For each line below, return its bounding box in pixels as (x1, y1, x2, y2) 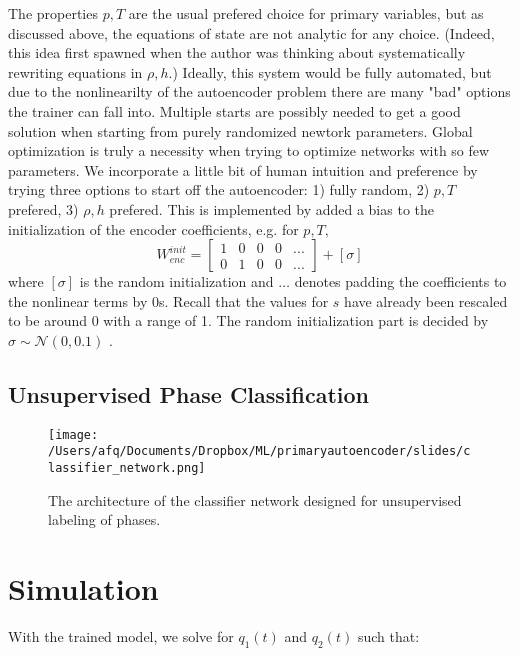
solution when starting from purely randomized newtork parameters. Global (8, 120, 473, 141)
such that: (357, 625, 420, 646)
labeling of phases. (48, 509, 161, 530)
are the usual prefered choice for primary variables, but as (128, 3, 484, 23)
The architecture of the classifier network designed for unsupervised (48, 489, 462, 510)
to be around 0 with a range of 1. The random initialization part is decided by (8, 310, 489, 331)
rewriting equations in (8, 61, 143, 82)
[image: (48, 427, 99, 442)
